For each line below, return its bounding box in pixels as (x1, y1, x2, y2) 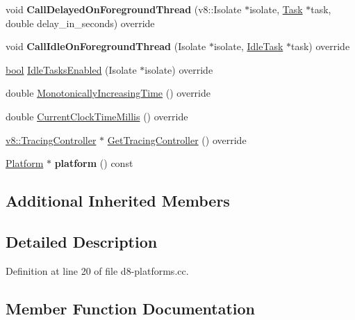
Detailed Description (6, 230, 158, 252)
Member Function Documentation (6, 297, 256, 319)
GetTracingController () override (107, 132, 247, 147)
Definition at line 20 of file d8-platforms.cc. (6, 263, 189, 278)
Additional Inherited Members (6, 190, 230, 211)
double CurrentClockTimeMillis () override (6, 109, 188, 123)
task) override (290, 39, 350, 54)
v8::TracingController (6, 132, 97, 147)
